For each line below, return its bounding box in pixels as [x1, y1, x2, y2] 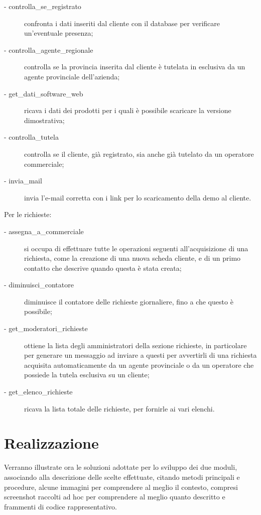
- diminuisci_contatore [4, 279, 74, 290]
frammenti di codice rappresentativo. [4, 501, 117, 511]
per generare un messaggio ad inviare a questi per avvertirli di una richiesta [24, 350, 257, 360]
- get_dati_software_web [4, 88, 83, 98]
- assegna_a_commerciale [4, 226, 84, 236]
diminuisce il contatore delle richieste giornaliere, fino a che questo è [24, 296, 233, 306]
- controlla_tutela [4, 132, 59, 142]
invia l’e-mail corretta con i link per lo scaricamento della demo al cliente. [24, 192, 251, 202]
